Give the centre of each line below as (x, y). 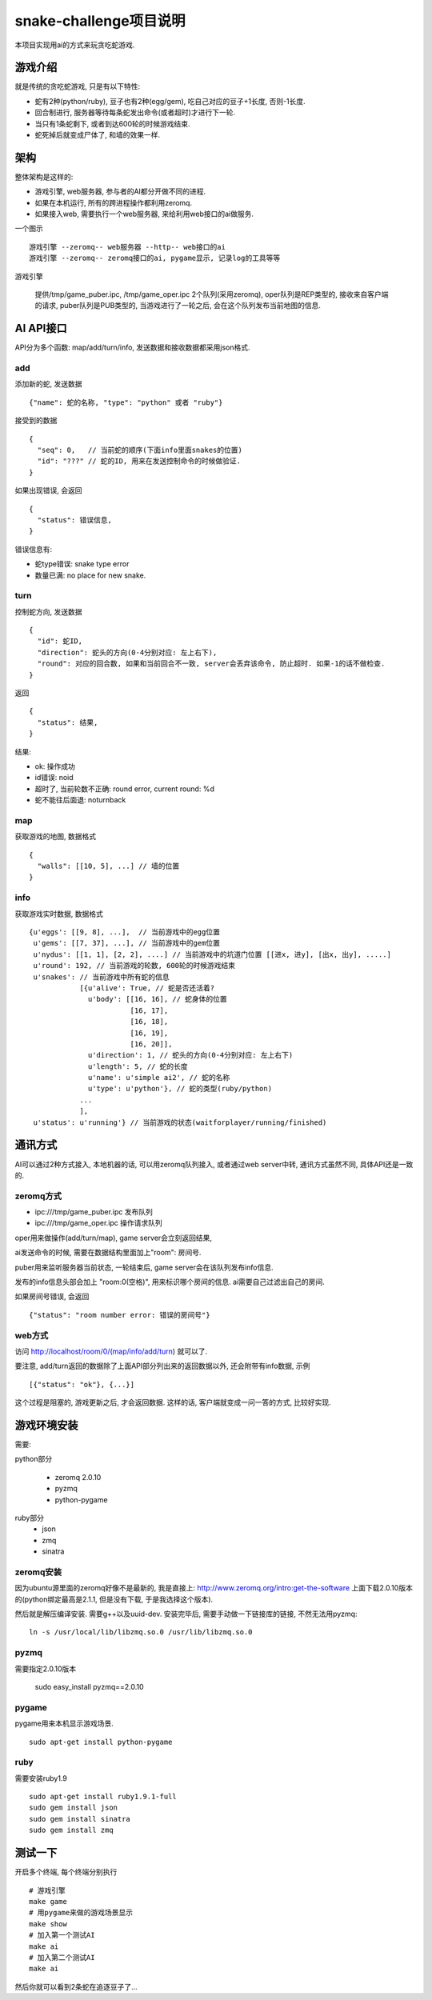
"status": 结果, (68, 722)
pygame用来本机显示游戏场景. (64, 1723)
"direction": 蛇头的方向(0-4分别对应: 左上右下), (127, 652)
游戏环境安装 (46, 1425)
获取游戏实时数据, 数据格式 (59, 914)
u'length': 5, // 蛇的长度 (138, 1066)
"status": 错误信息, (74, 520)
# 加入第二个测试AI (62, 1957)
